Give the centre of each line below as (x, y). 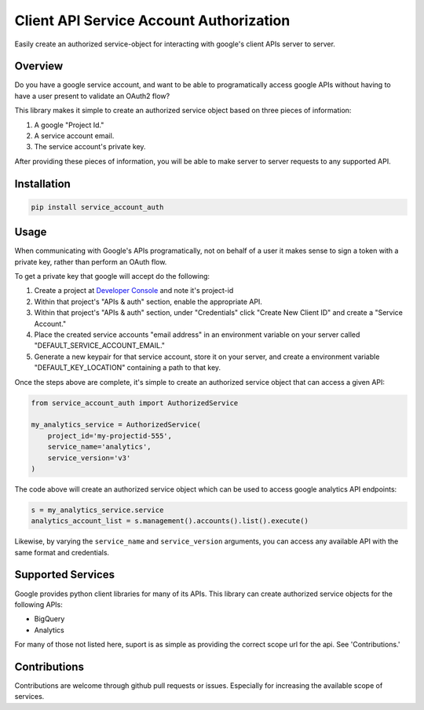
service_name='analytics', (100, 447)
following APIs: (38, 604)
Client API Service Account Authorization (152, 20)
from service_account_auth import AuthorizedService (135, 403)
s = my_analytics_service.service (97, 510)
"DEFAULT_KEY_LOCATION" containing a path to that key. (128, 368)
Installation (42, 183)
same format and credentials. (62, 552)
